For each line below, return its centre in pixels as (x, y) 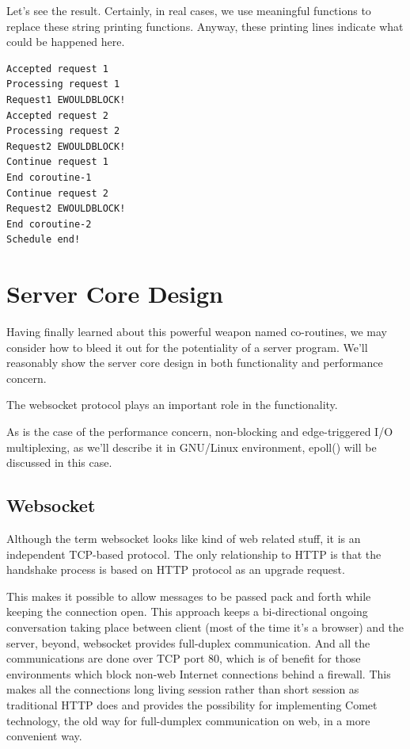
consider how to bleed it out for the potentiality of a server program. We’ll (187, 347)
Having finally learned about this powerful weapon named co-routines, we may (197, 332)
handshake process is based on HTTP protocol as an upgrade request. (176, 569)
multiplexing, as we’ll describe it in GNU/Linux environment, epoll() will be (192, 447)
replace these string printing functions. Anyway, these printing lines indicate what (205, 26)
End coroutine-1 (49, 177)
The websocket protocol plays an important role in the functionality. (172, 405)
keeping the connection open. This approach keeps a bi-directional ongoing (187, 611)
